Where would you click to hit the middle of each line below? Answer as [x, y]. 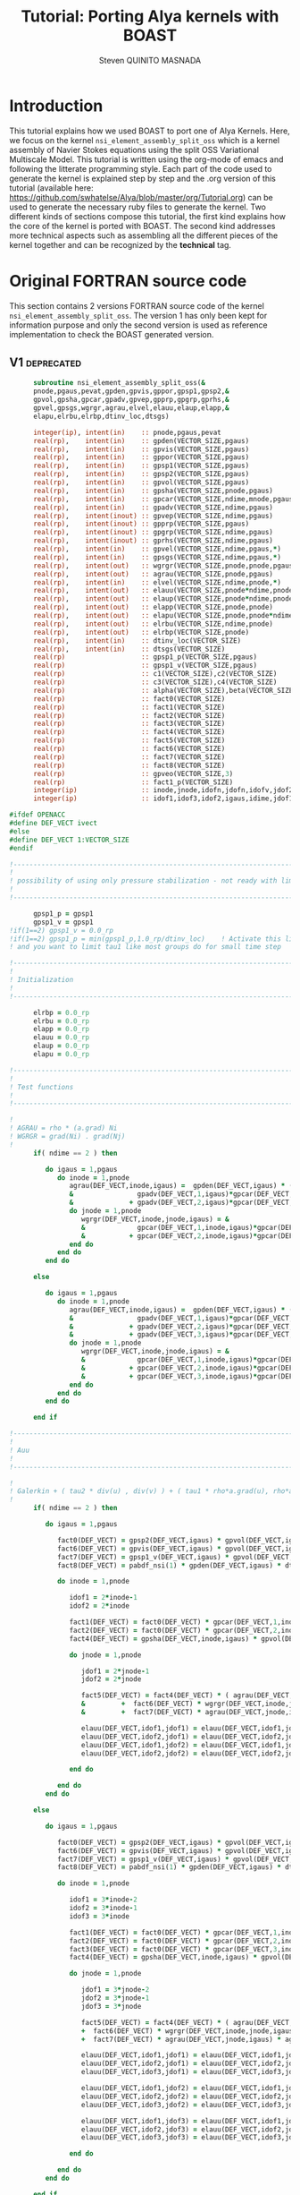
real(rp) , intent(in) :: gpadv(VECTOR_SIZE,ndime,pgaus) [153, 508]
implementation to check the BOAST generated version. [112, 334]
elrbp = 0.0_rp [61, 1012]
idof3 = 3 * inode [99, 1916]
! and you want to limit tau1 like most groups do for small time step [145, 947]
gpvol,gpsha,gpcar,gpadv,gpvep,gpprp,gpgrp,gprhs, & [131, 400]
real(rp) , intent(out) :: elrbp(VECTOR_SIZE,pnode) [141, 632]
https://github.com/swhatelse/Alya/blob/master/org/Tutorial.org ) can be [142, 197]
